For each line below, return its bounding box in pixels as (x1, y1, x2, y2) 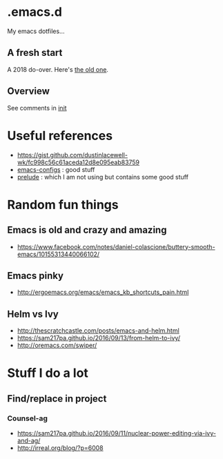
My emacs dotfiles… (7, 27, 65, 35)
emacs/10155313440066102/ (17, 250, 100, 258)
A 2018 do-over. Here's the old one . (7, 65, 109, 73)
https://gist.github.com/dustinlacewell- (17, 150, 128, 159)
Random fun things (7, 197, 119, 213)
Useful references (7, 128, 113, 144)
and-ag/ (17, 436, 41, 445)
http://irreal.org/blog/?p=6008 (17, 444, 104, 452)
